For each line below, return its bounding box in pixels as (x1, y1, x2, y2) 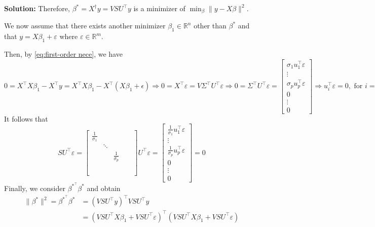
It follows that (4, 113, 48, 124)
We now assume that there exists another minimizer (4, 20, 166, 31)
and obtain (87, 182, 121, 193)
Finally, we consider (4, 182, 65, 193)
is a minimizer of (133, 3, 185, 13)
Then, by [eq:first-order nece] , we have (4, 49, 123, 59)
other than (194, 20, 227, 31)
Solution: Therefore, (4, 3, 70, 13)
